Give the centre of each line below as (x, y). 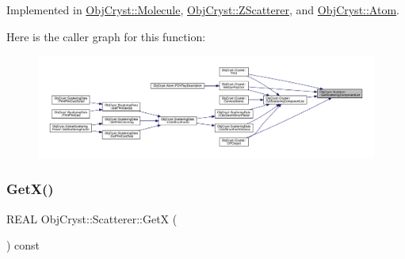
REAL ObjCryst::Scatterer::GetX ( (92, 218)
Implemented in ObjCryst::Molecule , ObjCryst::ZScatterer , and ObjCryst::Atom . (203, 10)
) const (23, 245)
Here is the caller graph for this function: (106, 36)
